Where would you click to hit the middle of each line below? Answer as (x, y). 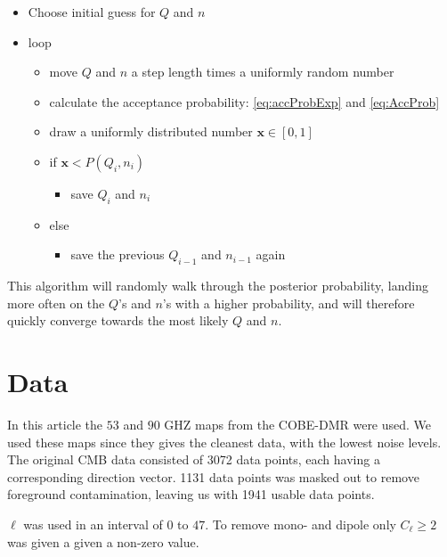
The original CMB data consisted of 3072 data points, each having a (194, 459)
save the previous (118, 254)
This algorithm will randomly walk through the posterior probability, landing (218, 286)
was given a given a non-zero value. (103, 541)
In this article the (55, 425)
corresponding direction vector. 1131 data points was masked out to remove (213, 476)
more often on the (56, 303)
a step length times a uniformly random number (263, 72)
